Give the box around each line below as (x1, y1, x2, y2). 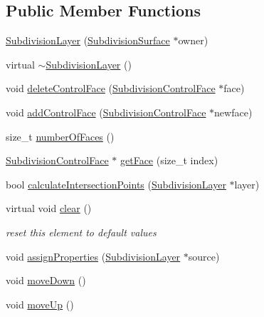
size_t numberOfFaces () (6, 129, 115, 144)
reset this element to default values (6, 224, 157, 239)
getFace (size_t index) (120, 153, 218, 168)
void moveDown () (6, 273, 86, 288)
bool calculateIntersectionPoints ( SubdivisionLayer (6, 176, 226, 191)
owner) (178, 33, 208, 48)
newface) (214, 104, 253, 119)
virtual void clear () (6, 201, 92, 216)
